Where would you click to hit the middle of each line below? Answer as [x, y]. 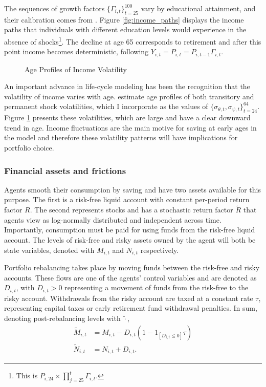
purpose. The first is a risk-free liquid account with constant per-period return [127, 199]
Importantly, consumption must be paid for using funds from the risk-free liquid [130, 230]
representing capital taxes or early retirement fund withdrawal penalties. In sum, [131, 308]
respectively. [160, 250]
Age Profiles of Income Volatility [76, 69]
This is [27, 375]
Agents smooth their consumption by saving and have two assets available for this [132, 189]
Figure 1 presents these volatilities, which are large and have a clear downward [127, 117]
